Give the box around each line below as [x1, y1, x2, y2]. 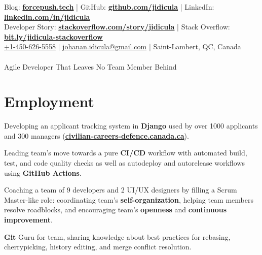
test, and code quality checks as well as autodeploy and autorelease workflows [4, 157, 245, 168]
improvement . [4, 214, 53, 225]
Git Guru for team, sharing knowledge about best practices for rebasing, [4, 231, 231, 242]
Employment [4, 91, 95, 112]
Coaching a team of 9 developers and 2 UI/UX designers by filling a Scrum [4, 184, 237, 195]
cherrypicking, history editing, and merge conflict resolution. [4, 241, 192, 252]
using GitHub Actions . [4, 167, 82, 178]
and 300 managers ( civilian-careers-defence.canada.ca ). [4, 130, 189, 141]
